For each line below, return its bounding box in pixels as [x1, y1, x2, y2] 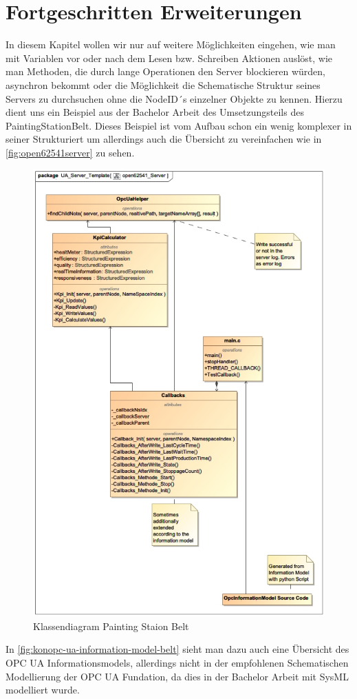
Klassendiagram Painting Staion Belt [33, 618, 189, 633]
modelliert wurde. [6, 682, 80, 697]
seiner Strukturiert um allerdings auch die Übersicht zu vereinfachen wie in [6, 132, 322, 146]
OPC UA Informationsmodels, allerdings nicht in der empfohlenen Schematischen [6, 655, 349, 669]
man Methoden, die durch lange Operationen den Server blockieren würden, [6, 64, 326, 79]
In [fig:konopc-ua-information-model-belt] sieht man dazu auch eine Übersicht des [6, 642, 349, 656]
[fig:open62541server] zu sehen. [6, 145, 135, 159]
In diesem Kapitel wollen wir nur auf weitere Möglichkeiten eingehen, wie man [6, 37, 336, 52]
